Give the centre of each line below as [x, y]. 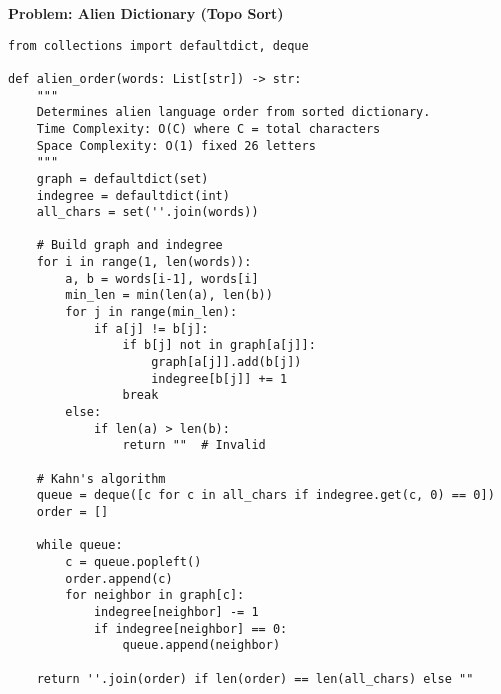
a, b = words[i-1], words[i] [162, 278]
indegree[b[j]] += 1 [219, 378]
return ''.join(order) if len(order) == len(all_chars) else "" [255, 678]
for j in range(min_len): [151, 312]
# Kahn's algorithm [101, 478]
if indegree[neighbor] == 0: [190, 628]
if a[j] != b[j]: [151, 328]
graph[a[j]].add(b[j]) [226, 362]
